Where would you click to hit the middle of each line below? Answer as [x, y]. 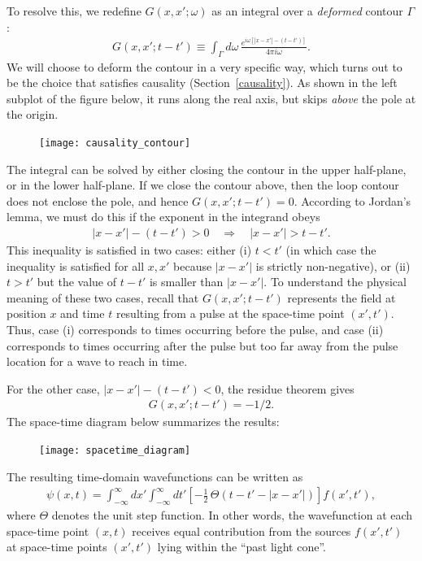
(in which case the [331, 250]
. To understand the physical [335, 282]
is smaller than [186, 282]
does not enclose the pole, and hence [98, 200]
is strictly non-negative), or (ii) [333, 265]
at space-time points [57, 547]
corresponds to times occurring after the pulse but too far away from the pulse [202, 345]
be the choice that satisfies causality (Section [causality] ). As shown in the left [202, 83]
